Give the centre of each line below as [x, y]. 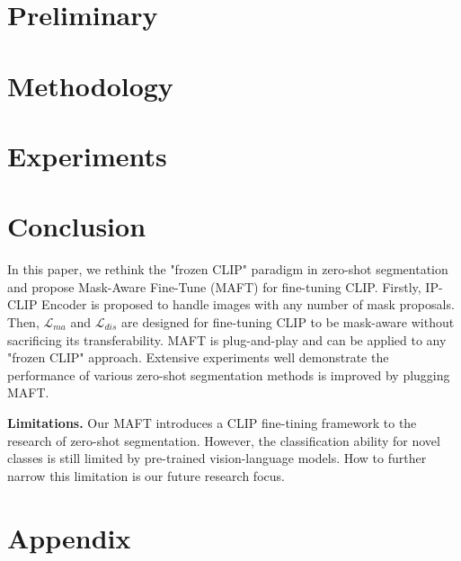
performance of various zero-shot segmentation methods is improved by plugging [229, 374]
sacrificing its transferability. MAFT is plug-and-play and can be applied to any [227, 339]
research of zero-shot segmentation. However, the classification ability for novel [224, 440]
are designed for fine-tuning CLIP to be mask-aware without [288, 322]
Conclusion [77, 226]
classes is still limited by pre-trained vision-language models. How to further [217, 458]
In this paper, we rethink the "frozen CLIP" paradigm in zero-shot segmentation [228, 269]
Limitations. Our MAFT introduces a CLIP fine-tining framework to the [212, 423]
